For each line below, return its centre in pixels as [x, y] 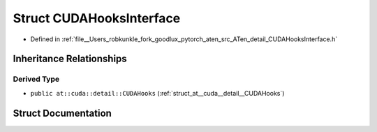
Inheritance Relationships [70, 59]
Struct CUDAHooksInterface [97, 18]
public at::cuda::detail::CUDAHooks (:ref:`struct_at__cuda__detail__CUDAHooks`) [157, 93]
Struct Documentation [62, 113]
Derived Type [36, 79]
